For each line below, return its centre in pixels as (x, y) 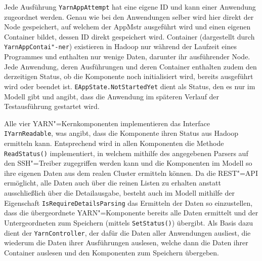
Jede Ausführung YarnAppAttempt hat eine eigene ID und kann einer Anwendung (130, 7)
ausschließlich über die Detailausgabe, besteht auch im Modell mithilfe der (119, 193)
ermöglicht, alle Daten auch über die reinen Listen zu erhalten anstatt (113, 183)
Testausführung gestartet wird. (52, 106)
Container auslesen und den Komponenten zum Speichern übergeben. (112, 252)
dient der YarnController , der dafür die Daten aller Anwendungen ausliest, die (127, 232)
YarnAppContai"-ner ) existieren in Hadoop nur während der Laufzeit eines (120, 46)
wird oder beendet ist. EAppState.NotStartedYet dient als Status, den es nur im (130, 86)
